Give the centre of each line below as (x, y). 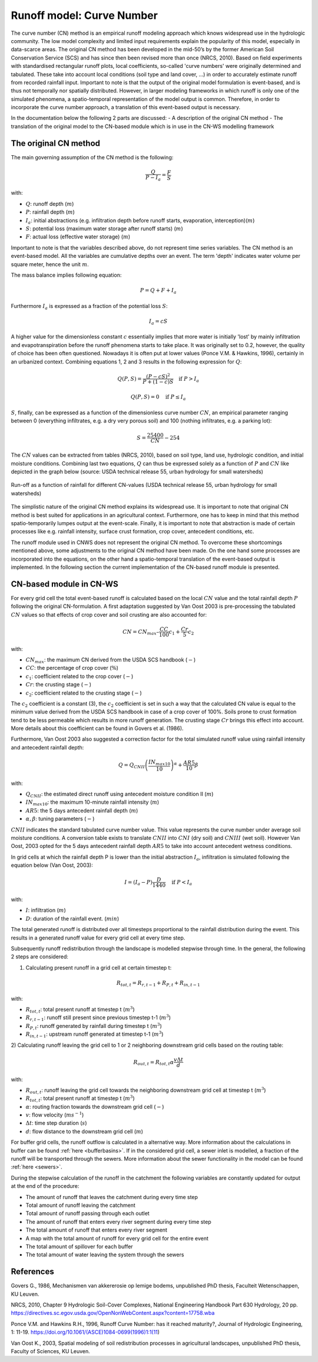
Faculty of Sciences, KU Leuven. (51, 1351)
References (32, 1272)
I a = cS (158, 322)
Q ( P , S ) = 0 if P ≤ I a (158, 398)
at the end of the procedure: (45, 1186)
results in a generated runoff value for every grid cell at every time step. (98, 938)
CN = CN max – (141, 633)
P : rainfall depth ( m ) (50, 212)
